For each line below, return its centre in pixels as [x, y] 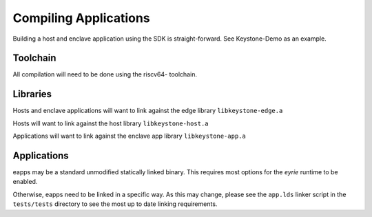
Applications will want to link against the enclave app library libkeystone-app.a [129, 136]
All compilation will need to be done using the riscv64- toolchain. [105, 74]
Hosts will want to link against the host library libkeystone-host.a [111, 123]
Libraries [32, 94]
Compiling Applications [82, 18]
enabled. [25, 182]
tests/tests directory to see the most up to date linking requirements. [115, 204]
